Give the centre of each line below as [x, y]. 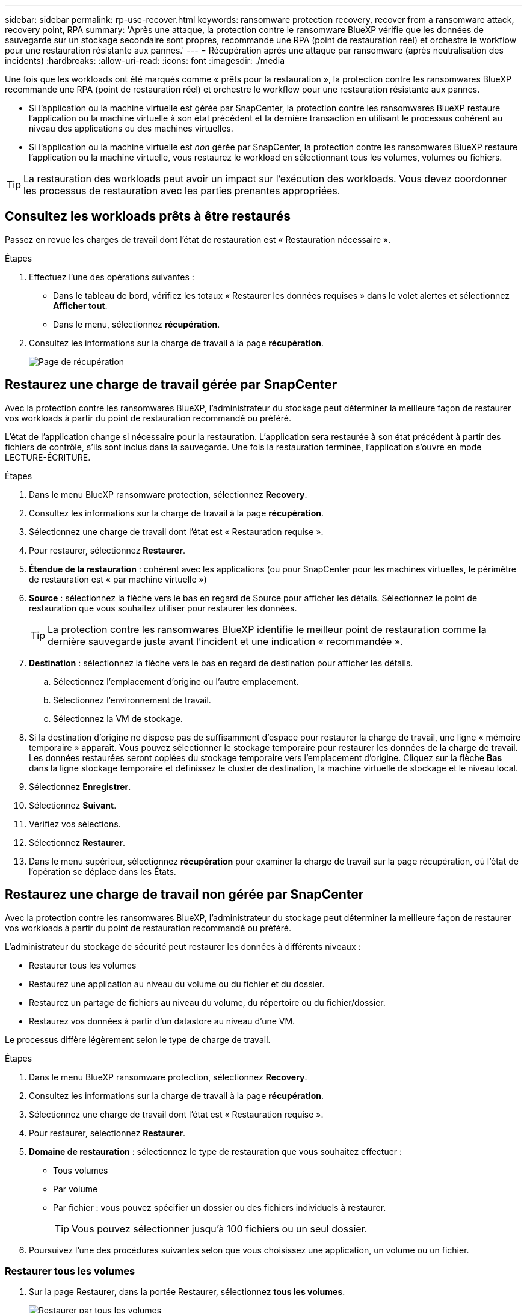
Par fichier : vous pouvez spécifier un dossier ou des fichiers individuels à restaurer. [220, 1207]
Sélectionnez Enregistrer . [80, 786]
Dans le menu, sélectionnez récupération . [137, 324]
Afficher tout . [80, 305]
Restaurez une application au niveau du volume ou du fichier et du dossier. [177, 984]
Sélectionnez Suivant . [73, 805]
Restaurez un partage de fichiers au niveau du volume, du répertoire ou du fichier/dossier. [207, 1002]
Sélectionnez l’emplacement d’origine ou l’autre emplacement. [176, 681]
